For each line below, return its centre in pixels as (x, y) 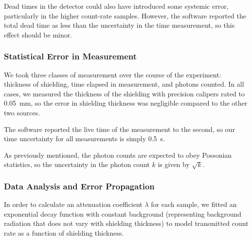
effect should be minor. (38, 34)
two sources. (22, 112)
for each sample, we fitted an (194, 204)
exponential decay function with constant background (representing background (123, 213)
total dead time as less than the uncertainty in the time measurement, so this (119, 25)
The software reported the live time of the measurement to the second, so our (119, 129)
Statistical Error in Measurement (71, 56)
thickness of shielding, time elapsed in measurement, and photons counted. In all (124, 84)
